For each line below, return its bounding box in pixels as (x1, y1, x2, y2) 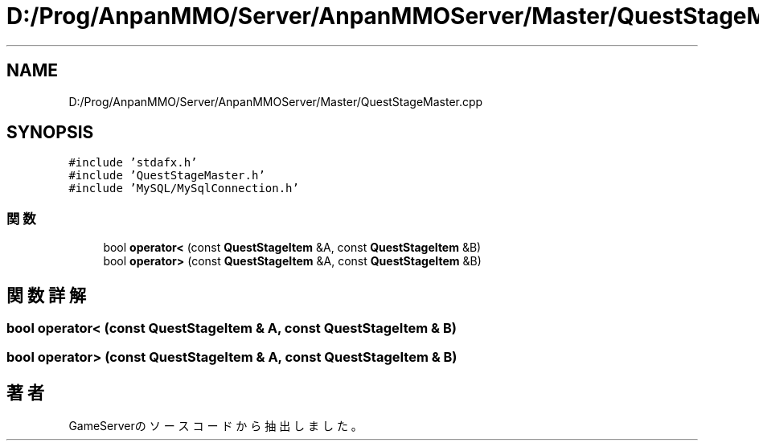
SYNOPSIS (6, 122, 94, 143)
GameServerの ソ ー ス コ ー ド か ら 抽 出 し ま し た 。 (68, 419, 363, 433)
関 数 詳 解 (6, 285, 86, 306)
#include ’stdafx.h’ (68, 156, 198, 170)
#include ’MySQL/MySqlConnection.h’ (68, 182, 299, 195)
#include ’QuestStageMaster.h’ (68, 169, 265, 182)
